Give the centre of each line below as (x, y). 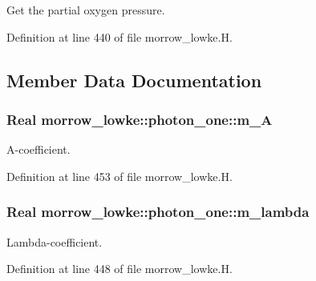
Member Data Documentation (134, 80)
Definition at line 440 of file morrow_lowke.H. (120, 36)
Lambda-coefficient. (55, 241)
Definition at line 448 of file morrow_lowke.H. (120, 269)
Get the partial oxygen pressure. (86, 10)
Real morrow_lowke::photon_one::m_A (140, 119)
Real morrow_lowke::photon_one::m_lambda (158, 212)
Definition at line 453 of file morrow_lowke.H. (120, 176)
